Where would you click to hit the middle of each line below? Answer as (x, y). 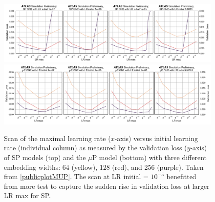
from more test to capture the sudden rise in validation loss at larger (107, 186)
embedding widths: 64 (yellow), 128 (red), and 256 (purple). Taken (104, 167)
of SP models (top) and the (45, 157)
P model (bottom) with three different (150, 157)
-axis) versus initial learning (156, 138)
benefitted (181, 176)
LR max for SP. (27, 195)
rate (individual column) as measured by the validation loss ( (96, 148)
